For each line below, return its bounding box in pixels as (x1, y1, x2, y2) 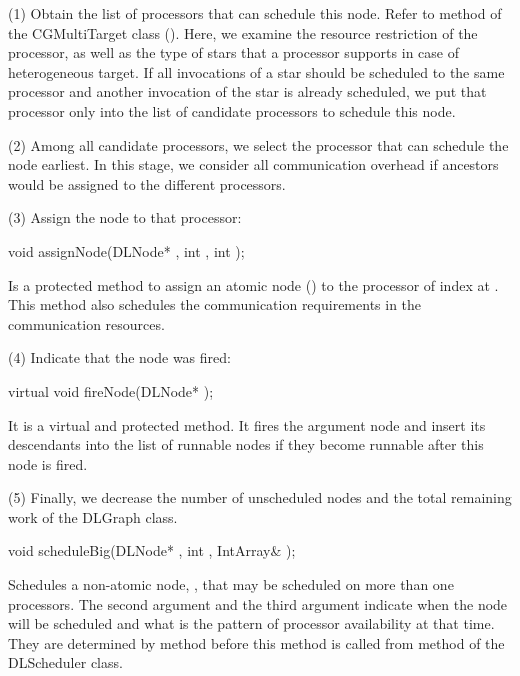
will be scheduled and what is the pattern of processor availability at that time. (8, 613, 495, 634)
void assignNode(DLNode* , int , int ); (8, 240, 245, 261)
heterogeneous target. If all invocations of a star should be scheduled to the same (8, 61, 505, 82)
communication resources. (8, 313, 165, 334)
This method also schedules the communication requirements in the (8, 294, 422, 315)
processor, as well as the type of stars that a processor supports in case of (8, 42, 459, 63)
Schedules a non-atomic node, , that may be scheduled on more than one (8, 574, 454, 595)
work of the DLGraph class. (8, 506, 178, 527)
